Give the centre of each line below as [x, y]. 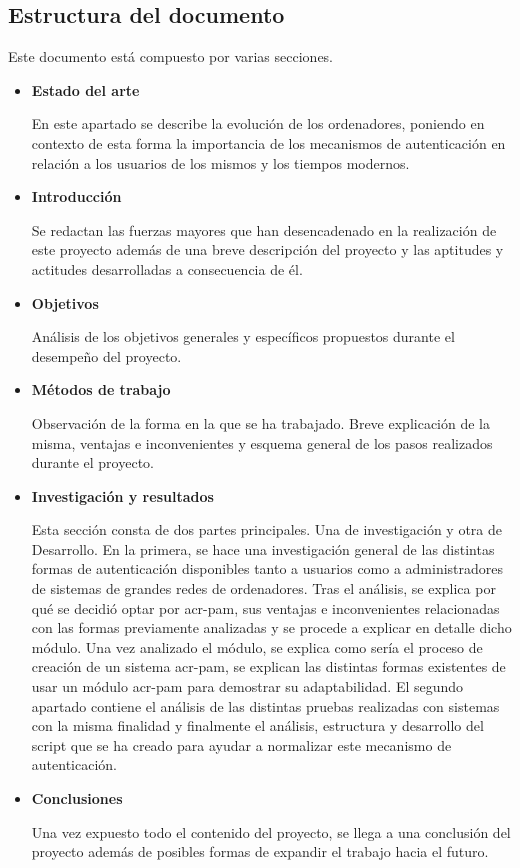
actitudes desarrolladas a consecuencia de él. [167, 268]
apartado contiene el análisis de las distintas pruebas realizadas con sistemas [265, 705]
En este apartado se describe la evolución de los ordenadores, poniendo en [258, 123]
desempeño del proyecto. [106, 355]
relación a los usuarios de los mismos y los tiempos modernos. [220, 162]
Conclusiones [77, 798]
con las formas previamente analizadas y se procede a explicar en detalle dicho [271, 627]
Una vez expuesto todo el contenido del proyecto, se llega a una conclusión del [271, 831]
